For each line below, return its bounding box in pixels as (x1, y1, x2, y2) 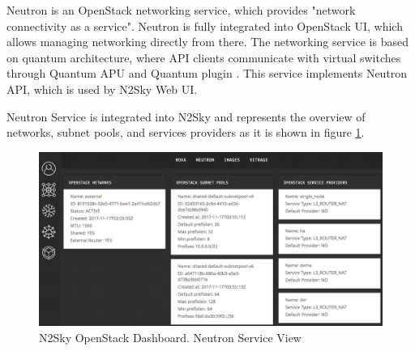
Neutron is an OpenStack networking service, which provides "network (6, 2, 356, 18)
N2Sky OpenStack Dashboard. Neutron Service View (39, 328, 302, 345)
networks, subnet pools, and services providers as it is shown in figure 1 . (6, 124, 365, 141)
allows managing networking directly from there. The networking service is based (6, 33, 409, 50)
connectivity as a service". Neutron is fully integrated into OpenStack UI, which (6, 17, 403, 34)
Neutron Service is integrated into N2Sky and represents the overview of (6, 108, 366, 125)
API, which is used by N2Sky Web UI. (6, 80, 198, 97)
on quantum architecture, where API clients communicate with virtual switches (6, 49, 401, 66)
